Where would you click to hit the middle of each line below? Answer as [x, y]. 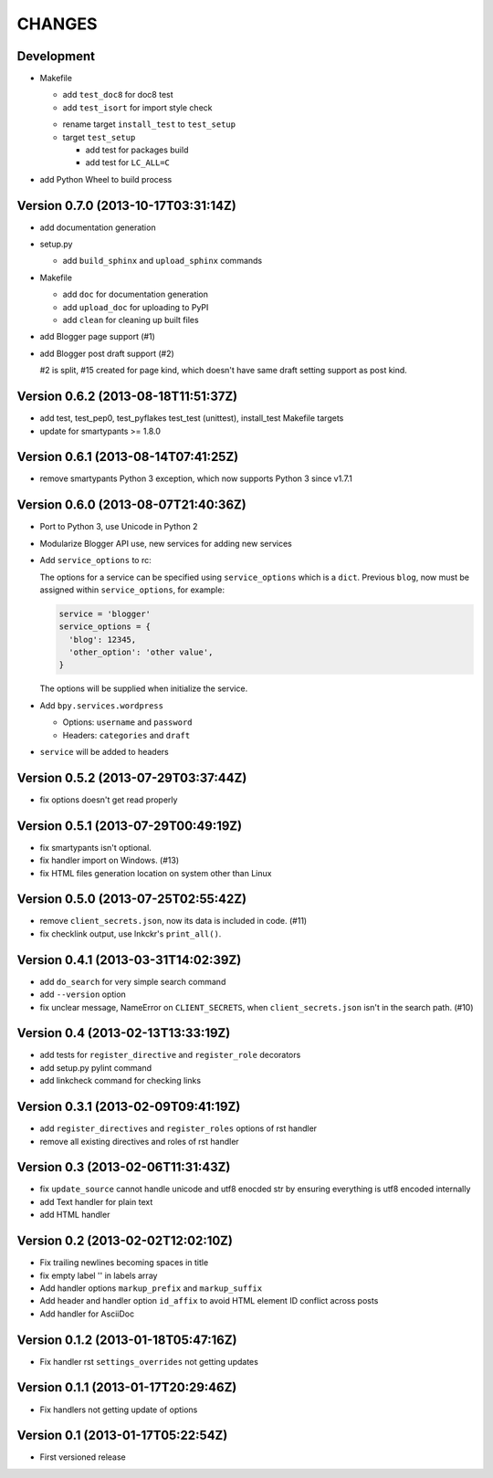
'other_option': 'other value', [141, 652]
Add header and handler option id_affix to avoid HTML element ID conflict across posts [209, 1301]
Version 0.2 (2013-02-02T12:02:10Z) [125, 1241]
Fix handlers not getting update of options [119, 1410]
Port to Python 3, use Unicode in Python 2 [119, 527]
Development [56, 56]
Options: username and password [127, 722]
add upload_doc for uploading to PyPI [136, 307]
